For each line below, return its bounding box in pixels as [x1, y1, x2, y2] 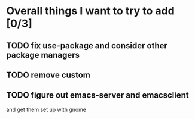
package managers [6, 49, 80, 60]
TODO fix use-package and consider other [6, 40, 167, 51]
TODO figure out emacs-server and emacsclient [6, 90, 190, 101]
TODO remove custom [6, 70, 91, 80]
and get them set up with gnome [6, 106, 87, 113]
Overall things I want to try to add [6, 4, 175, 18]
